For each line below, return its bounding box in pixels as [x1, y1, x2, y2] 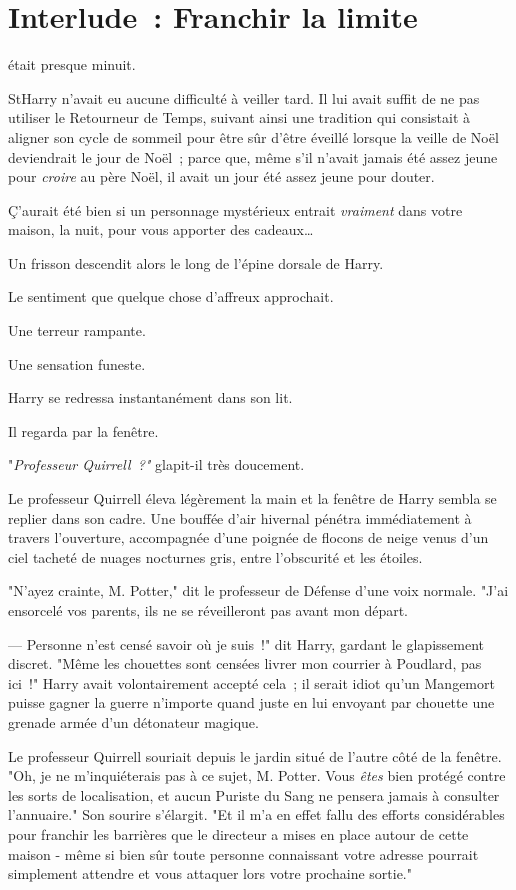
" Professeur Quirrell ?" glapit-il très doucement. [8, 454, 305, 475]
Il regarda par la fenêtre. [8, 420, 159, 441]
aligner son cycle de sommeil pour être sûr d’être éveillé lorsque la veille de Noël [8, 126, 499, 147]
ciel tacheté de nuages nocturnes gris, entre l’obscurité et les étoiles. [8, 546, 423, 567]
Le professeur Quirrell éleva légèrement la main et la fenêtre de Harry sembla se [8, 488, 497, 509]
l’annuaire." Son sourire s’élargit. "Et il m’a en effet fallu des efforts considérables [8, 804, 505, 825]
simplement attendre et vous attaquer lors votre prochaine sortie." [8, 863, 412, 884]
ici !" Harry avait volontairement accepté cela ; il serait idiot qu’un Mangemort [8, 672, 495, 693]
